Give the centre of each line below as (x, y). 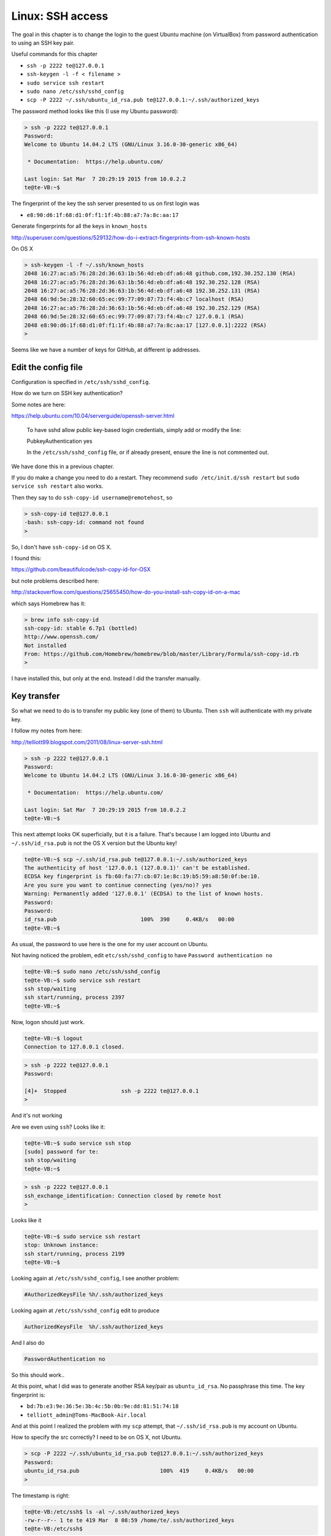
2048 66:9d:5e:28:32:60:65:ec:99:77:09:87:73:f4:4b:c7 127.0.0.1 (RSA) (134, 317)
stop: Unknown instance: (62, 1245)
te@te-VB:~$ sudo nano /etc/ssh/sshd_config (92, 972)
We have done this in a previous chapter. (63, 466)
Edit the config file (47, 367)
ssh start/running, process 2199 (74, 1254)
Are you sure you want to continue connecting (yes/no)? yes (118, 885)
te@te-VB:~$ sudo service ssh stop (78, 1143)
